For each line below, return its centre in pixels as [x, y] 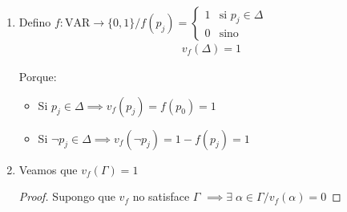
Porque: [38, 77]
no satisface [161, 196]
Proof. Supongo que [67, 196]
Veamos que [48, 169]
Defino [35, 22]
